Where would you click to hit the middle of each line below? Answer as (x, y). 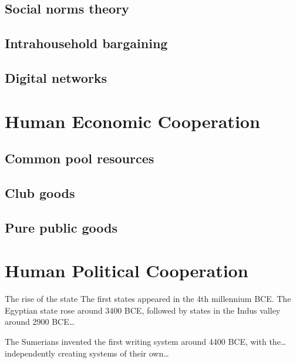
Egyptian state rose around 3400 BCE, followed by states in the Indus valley (143, 310)
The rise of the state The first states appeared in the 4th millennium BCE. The (148, 299)
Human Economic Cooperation (132, 121)
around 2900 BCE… (40, 322)
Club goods (40, 192)
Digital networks (56, 77)
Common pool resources (80, 158)
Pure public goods (61, 227)
